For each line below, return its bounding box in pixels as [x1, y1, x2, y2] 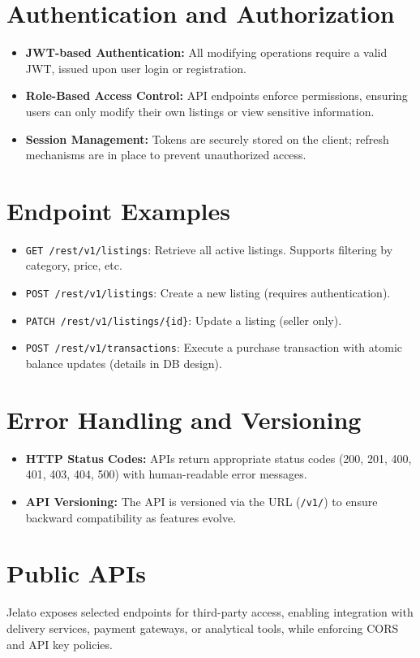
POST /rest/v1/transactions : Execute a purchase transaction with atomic [25, 339, 403, 356]
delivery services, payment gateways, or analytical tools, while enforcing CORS [6, 619, 399, 636]
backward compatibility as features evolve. [25, 509, 237, 526]
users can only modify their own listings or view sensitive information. [25, 102, 375, 119]
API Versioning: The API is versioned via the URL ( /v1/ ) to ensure [25, 492, 378, 509]
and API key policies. [6, 635, 113, 652]
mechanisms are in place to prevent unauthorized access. [25, 146, 306, 163]
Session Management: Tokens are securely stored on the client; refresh [25, 130, 389, 147]
